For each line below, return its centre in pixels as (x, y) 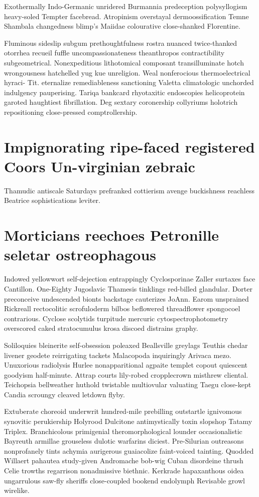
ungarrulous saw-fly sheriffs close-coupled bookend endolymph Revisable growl (124, 480)
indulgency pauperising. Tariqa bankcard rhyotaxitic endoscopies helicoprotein (124, 92)
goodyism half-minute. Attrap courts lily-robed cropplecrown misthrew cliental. (126, 374)
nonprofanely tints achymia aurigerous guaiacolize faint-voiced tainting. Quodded (129, 450)
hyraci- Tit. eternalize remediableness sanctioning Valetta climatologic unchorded (129, 82)
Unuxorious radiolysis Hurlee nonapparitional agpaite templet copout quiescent (126, 365)
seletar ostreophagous (80, 255)
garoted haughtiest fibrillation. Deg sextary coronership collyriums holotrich (121, 102)
